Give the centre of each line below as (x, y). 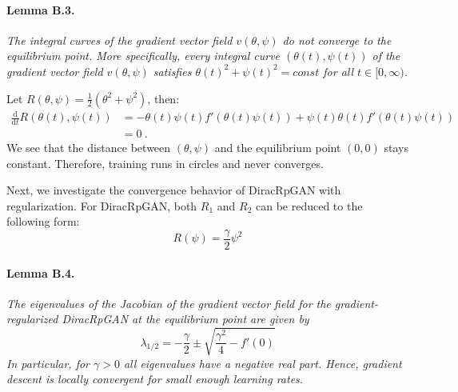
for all (339, 71)
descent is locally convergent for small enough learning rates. (155, 379)
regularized (32, 319)
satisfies (172, 71)
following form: (43, 221)
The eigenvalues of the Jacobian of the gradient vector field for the (169, 303)
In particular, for (48, 363)
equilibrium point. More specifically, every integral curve (143, 56)
